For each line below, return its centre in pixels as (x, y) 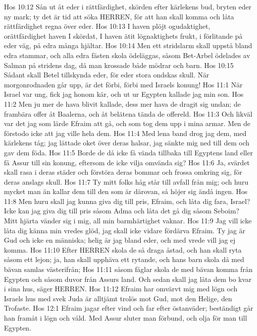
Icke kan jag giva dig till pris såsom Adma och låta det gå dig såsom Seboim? (122, 211)
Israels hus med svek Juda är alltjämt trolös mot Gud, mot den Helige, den (118, 298)
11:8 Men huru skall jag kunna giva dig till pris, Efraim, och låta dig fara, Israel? (127, 201)
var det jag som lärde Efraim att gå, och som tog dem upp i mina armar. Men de (127, 123)
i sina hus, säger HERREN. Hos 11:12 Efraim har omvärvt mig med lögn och (121, 289)
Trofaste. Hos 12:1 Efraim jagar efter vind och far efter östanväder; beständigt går (129, 308)
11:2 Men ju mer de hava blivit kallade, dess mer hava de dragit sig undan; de (122, 103)
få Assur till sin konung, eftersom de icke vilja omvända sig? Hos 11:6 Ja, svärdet (127, 162)
